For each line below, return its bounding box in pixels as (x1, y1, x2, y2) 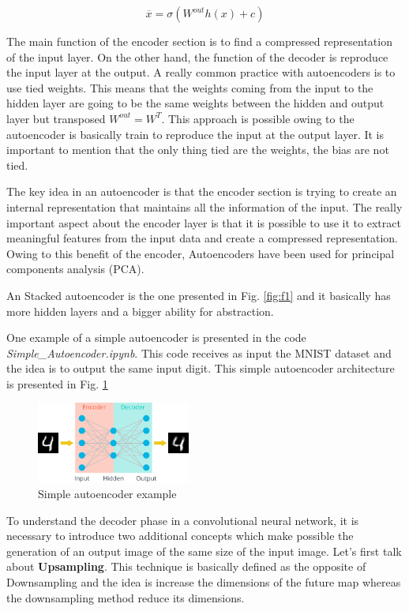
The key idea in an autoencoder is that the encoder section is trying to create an (6, 183, 397, 200)
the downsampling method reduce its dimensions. (6, 589, 245, 605)
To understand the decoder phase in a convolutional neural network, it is (6, 512, 359, 528)
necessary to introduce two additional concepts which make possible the (6, 527, 354, 544)
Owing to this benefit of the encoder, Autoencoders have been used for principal (6, 245, 395, 261)
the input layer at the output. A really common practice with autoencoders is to (6, 64, 396, 81)
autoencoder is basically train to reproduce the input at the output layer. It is (6, 126, 385, 142)
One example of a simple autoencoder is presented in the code (6, 329, 306, 346)
